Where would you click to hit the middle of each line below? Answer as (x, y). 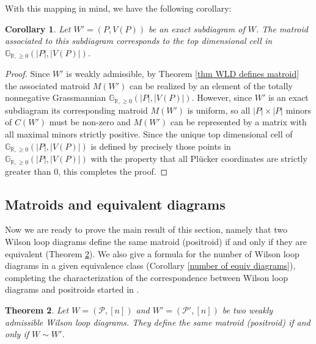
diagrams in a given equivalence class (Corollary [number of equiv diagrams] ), (150, 265)
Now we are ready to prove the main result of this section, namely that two (146, 229)
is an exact (288, 97)
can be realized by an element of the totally (211, 85)
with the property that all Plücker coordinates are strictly (199, 159)
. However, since (222, 97)
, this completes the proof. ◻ (113, 171)
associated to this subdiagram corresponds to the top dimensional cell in (139, 41)
